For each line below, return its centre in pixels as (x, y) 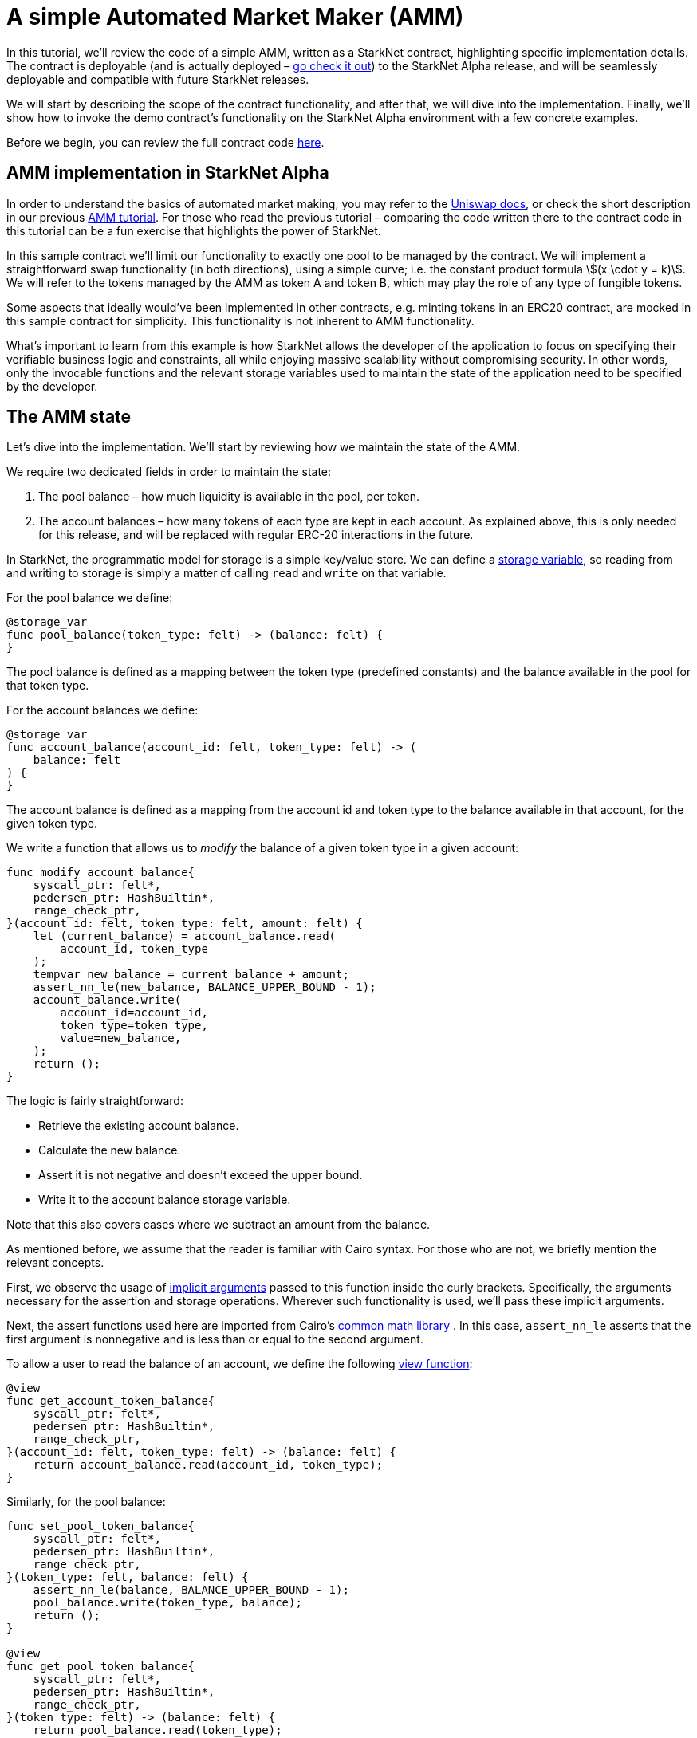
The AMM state (69, 417)
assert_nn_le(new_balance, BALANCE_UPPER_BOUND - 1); (205, 987)
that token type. (48, 686)
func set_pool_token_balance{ (101, 1526)
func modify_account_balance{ (101, 873)
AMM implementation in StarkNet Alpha (168, 173)
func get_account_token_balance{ (111, 1401)
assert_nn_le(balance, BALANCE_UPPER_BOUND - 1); (191, 1590)
